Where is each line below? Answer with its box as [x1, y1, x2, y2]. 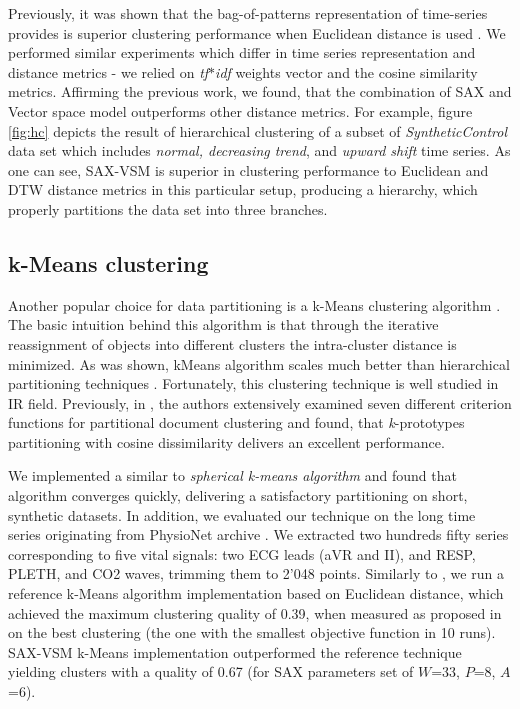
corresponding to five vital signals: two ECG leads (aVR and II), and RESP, [8, 543, 476, 564]
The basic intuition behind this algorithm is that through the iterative [8, 314, 439, 335]
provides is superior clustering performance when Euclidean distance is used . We [8, 22, 506, 43]
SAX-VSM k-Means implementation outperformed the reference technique [8, 641, 462, 662]
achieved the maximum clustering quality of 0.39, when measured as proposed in [8, 602, 502, 623]
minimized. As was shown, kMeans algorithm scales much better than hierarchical [8, 353, 510, 374]
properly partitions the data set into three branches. [8, 198, 328, 219]
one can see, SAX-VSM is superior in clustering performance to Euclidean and [8, 159, 489, 180]
